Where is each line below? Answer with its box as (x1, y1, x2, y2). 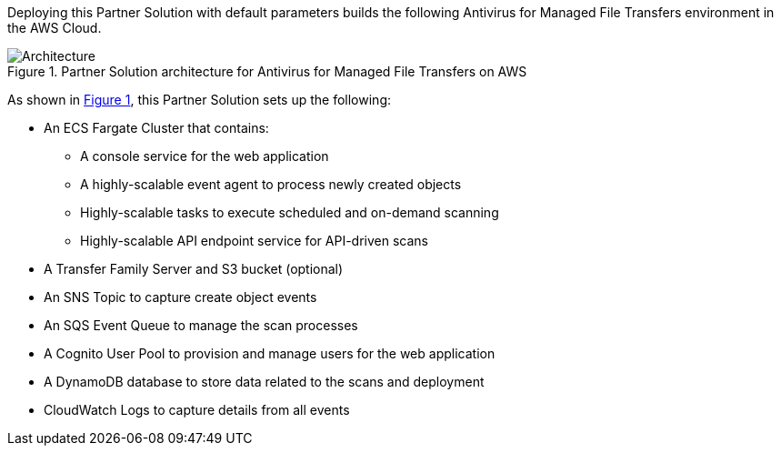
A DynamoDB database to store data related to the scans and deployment (44, 374, 485, 389)
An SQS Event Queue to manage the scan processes (44, 317, 358, 333)
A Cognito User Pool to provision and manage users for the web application (44, 346, 496, 361)
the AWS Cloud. (7, 20, 102, 35)
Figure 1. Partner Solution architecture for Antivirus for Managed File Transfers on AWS (7, 64, 527, 79)
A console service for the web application (80, 148, 329, 164)
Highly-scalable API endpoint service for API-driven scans (80, 233, 428, 248)
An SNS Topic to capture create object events (44, 289, 317, 305)
